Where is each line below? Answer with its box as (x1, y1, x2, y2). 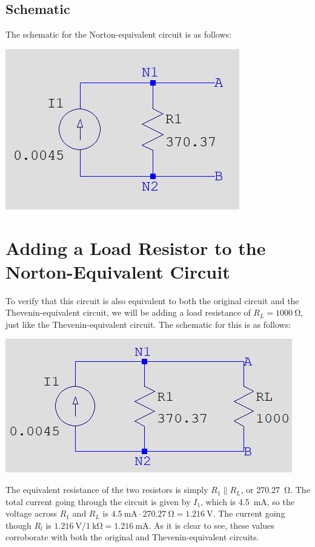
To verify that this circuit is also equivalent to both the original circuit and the (5, 294, 299, 307)
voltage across (5, 507, 57, 520)
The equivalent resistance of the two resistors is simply (5, 483, 208, 496)
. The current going (213, 507, 285, 520)
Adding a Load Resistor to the (5, 235, 266, 260)
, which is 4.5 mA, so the (201, 495, 294, 508)
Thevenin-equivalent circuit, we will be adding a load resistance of (5, 306, 251, 319)
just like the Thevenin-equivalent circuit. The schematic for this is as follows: (5, 318, 291, 330)
